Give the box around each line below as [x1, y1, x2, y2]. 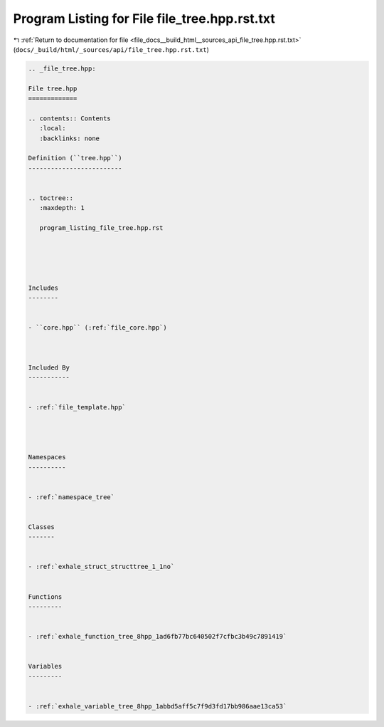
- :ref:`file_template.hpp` [28, 403, 126, 412]
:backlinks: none [39, 134, 100, 142]
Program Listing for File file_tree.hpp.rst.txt [13, 11, 275, 26]
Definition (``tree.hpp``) [28, 154, 122, 162]
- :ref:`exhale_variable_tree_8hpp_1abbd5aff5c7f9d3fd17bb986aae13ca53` [28, 702, 287, 710]
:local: [39, 125, 66, 132]
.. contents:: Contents [28, 114, 112, 122]
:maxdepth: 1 [39, 204, 85, 212]
